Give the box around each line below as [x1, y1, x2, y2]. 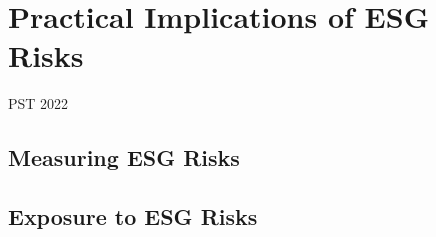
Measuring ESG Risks [8, 142, 240, 173]
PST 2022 [8, 93, 69, 114]
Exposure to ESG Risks [8, 201, 258, 232]
